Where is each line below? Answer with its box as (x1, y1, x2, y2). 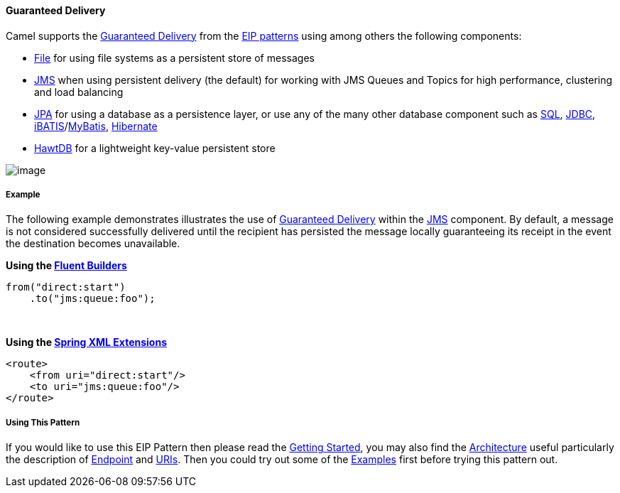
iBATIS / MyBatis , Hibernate (34, 119, 158, 132)
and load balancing (34, 85, 124, 98)
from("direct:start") (6, 281, 126, 293)
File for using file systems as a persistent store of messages (34, 51, 315, 64)
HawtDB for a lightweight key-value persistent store (34, 141, 276, 154)
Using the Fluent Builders (6, 259, 127, 272)
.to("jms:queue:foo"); (29, 293, 156, 305)
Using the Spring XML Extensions (6, 336, 167, 349)
